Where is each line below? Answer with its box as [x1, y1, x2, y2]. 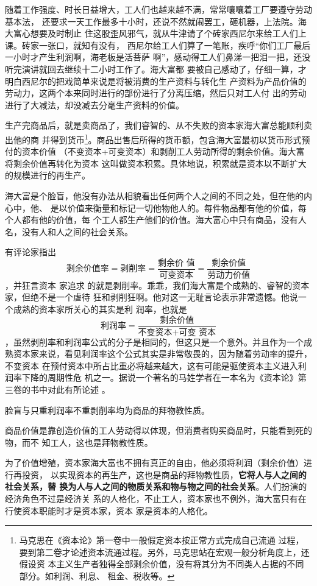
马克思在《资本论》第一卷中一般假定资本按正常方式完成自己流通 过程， [19, 534, 304, 546]
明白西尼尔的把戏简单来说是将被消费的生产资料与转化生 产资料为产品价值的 [5, 74, 307, 87]
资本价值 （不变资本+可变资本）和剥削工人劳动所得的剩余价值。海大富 [21, 145, 305, 158]
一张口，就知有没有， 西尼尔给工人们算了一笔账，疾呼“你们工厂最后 [38, 38, 311, 51]
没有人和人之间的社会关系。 [21, 225, 133, 238]
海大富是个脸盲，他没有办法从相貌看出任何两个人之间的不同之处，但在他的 [5, 189, 304, 202]
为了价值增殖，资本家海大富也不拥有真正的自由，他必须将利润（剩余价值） [5, 456, 304, 469]
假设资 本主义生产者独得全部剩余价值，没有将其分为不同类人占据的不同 [19, 557, 304, 570]
